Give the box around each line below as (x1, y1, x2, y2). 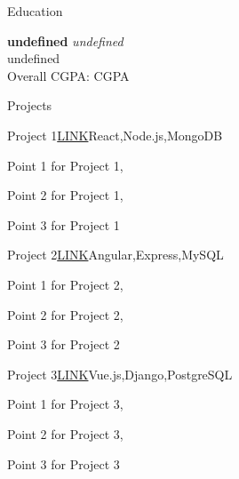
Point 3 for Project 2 (7, 335, 120, 354)
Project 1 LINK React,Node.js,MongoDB (7, 125, 223, 144)
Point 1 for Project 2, (7, 275, 123, 293)
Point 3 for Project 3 (7, 454, 120, 473)
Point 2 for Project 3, (7, 424, 123, 443)
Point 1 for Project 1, (7, 156, 123, 174)
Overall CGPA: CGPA (7, 66, 130, 84)
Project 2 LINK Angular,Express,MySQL (7, 245, 224, 264)
